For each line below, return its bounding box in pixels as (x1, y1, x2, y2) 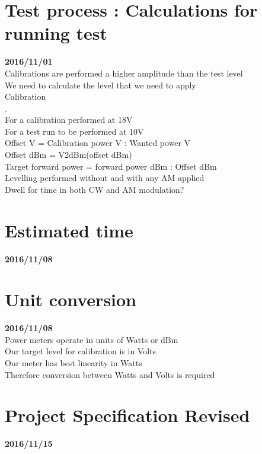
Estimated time (5, 218, 133, 242)
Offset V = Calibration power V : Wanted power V (5, 136, 191, 149)
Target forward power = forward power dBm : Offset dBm (5, 160, 217, 172)
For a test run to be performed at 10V (5, 125, 144, 137)
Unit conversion (5, 287, 137, 312)
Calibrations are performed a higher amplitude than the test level (5, 66, 243, 79)
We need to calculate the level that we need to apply (5, 78, 196, 91)
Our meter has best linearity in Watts (5, 357, 142, 369)
